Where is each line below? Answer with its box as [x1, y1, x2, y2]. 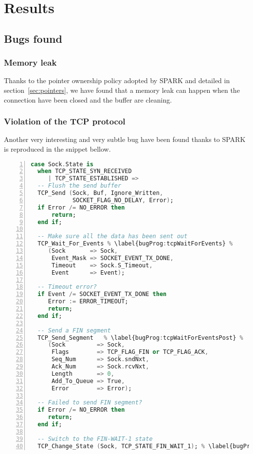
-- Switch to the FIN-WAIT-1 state [37, 435, 153, 442]
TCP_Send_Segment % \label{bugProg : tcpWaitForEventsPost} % [37, 334, 243, 341]
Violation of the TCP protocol [4, 115, 126, 127]
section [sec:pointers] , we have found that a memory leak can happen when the [4, 85, 240, 95]
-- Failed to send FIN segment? [37, 399, 143, 406]
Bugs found [4, 31, 62, 46]
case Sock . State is [31, 160, 93, 168]
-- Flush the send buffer [37, 182, 122, 190]
